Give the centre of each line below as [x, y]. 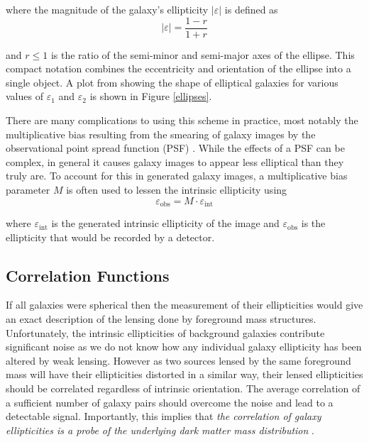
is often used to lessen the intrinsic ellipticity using [177, 189]
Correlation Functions [88, 275]
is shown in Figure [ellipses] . [151, 96]
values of [24, 96]
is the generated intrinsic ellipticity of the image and [165, 223]
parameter [28, 189]
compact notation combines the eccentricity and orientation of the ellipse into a [178, 68]
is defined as [251, 9]
